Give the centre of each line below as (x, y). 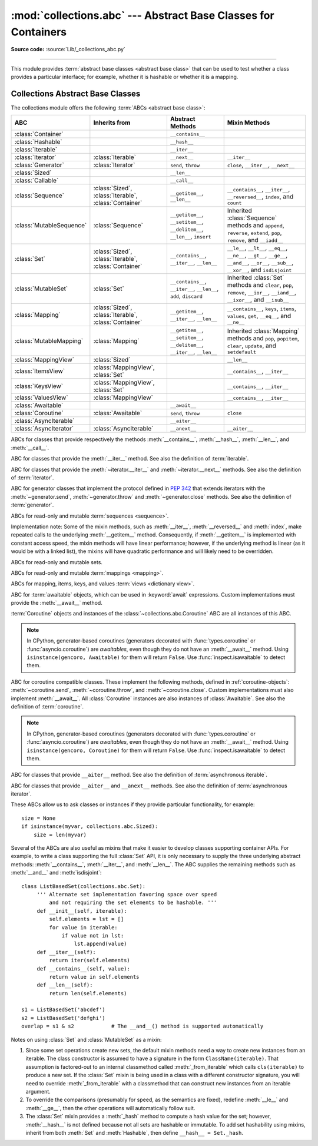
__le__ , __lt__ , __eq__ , (257, 248)
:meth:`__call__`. (30, 448)
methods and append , (256, 226)
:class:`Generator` (39, 165)
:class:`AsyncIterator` (44, 429)
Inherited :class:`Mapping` (263, 331)
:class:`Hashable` (38, 142)
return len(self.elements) (88, 993)
